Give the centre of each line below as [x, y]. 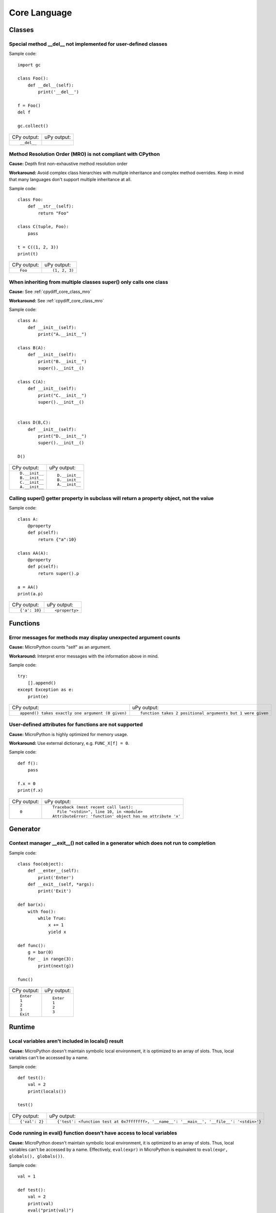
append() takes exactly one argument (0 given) [73, 713]
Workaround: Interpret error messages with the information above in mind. [84, 656]
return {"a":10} [57, 539]
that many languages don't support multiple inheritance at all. [70, 180]
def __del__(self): [51, 85]
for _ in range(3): [51, 959]
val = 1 [27, 1176]
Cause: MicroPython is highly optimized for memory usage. [69, 734]
